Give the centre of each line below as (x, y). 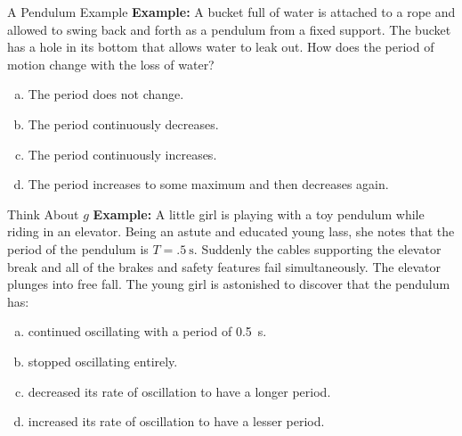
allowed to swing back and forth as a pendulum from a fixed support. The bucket (229, 29)
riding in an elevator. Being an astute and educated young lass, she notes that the (231, 231)
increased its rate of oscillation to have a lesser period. (176, 421)
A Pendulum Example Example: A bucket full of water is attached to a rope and (231, 12)
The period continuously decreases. (123, 123)
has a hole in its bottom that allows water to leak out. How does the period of (221, 47)
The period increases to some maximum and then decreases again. (208, 184)
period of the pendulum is (78, 248)
